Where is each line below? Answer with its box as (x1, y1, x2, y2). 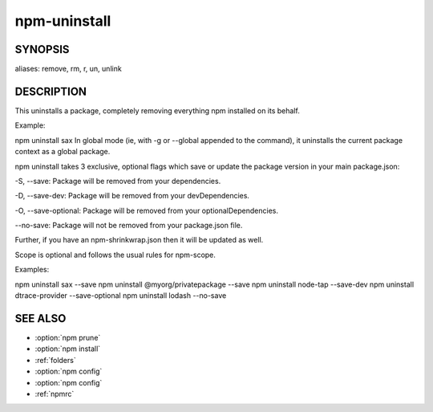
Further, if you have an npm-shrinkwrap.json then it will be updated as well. (14, 235, 264, 245)
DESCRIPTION (14, 84, 87, 98)
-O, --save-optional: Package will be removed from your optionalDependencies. (14, 206, 278, 215)
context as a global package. (14, 147, 111, 157)
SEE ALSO (14, 312, 67, 325)
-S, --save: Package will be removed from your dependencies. (14, 176, 221, 186)
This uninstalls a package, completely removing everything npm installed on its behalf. (14, 105, 300, 116)
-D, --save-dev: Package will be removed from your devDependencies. (14, 191, 250, 201)
